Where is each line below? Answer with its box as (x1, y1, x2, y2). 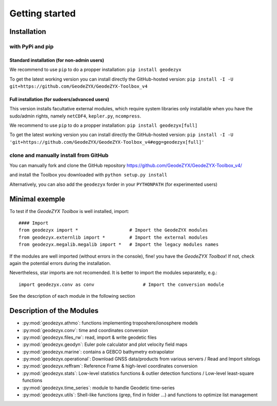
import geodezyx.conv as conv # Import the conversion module (18, 281, 224, 287)
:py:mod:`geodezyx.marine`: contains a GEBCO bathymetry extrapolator (22, 349, 174, 355)
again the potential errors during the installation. (9, 260, 111, 266)
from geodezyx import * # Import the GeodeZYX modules (18, 227, 208, 233)
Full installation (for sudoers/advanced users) (9, 96, 110, 102)
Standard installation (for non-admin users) (9, 57, 105, 63)
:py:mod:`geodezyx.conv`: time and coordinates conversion (22, 327, 148, 333)
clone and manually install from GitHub (9, 151, 109, 159)
